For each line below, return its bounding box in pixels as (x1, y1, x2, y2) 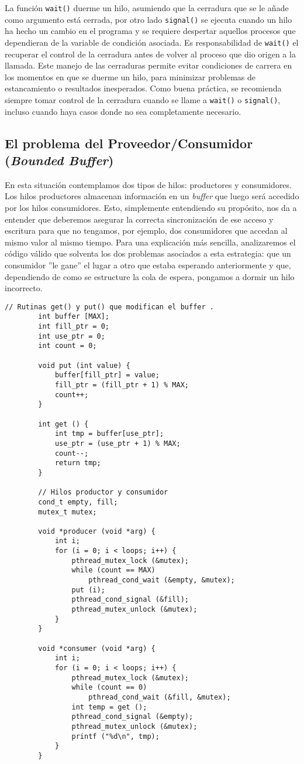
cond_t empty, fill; (38, 497, 118, 506)
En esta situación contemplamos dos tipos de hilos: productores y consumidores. (5, 178, 292, 190)
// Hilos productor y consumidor (38, 488, 168, 497)
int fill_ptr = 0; (38, 322, 109, 331)
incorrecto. (5, 282, 43, 294)
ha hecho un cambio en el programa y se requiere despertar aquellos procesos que (5, 25, 296, 37)
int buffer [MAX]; (38, 312, 109, 321)
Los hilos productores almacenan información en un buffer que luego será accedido (5, 190, 299, 202)
